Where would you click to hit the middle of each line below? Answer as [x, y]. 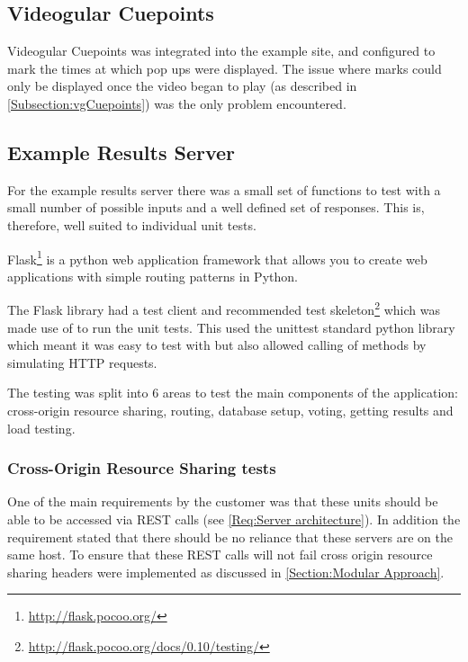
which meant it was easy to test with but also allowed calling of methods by [217, 345]
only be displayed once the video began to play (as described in [182, 86]
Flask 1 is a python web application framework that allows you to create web [217, 257]
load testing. [41, 428]
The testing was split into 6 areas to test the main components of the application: [233, 393]
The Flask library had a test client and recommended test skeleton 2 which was [224, 309]
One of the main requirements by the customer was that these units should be [223, 501]
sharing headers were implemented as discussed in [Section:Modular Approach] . [226, 572]
